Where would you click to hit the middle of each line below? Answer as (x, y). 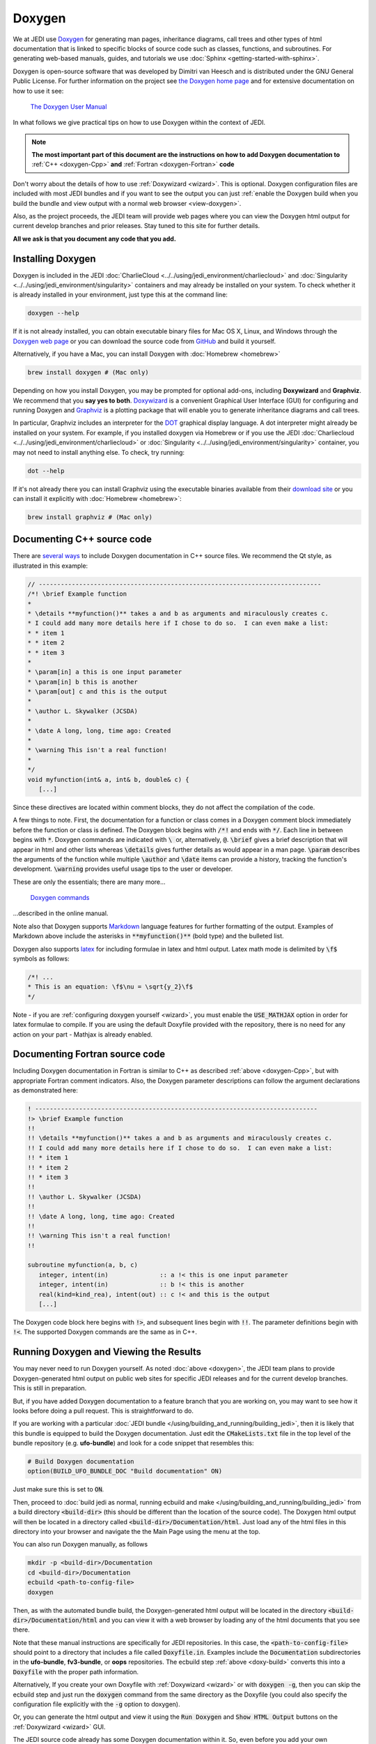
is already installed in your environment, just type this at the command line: (120, 295)
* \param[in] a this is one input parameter (105, 672)
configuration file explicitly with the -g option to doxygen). (96, 1704)
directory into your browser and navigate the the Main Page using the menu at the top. (137, 1531)
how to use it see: (38, 91)
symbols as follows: (41, 959)
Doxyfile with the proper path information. (76, 1671)
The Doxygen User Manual (69, 106)
